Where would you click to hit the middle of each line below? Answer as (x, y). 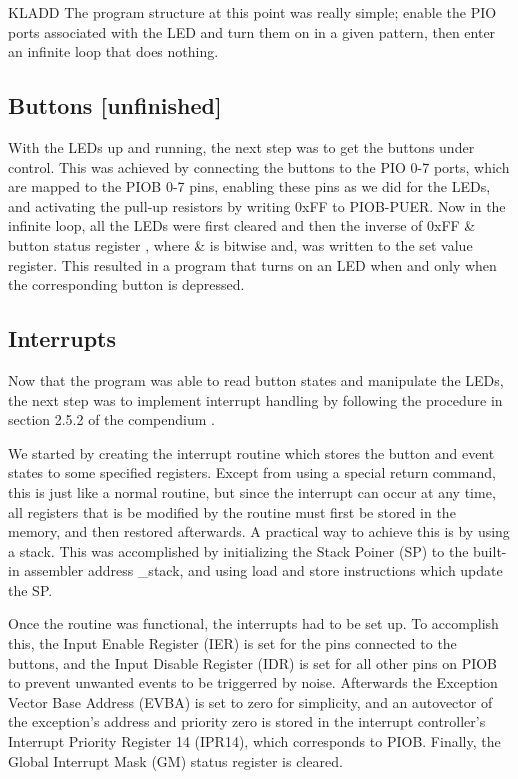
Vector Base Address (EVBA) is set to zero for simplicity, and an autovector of (250, 701)
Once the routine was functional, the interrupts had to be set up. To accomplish (253, 623)
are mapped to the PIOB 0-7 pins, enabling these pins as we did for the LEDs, (249, 186)
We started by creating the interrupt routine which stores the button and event (251, 452)
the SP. (30, 589)
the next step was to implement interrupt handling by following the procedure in (255, 399)
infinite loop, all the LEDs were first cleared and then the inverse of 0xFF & (242, 225)
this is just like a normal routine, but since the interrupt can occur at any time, (252, 491)
